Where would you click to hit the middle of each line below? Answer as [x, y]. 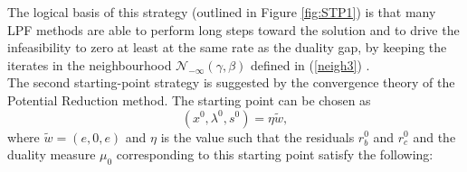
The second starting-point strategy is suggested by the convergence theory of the [231, 82]
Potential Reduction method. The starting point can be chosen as [189, 100]
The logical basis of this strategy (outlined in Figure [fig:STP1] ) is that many [222, 12]
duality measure [52, 154]
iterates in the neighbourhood [90, 64]
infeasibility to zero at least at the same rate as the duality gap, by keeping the [227, 47]
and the [434, 136]
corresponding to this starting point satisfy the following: [275, 154]
